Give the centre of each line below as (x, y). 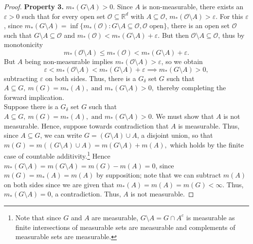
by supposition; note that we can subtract (159, 175)
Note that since (38, 217)
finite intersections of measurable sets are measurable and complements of (125, 227)
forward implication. (34, 97)
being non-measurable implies (69, 61)
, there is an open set (199, 25)
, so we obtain (182, 61)
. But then (173, 35)
